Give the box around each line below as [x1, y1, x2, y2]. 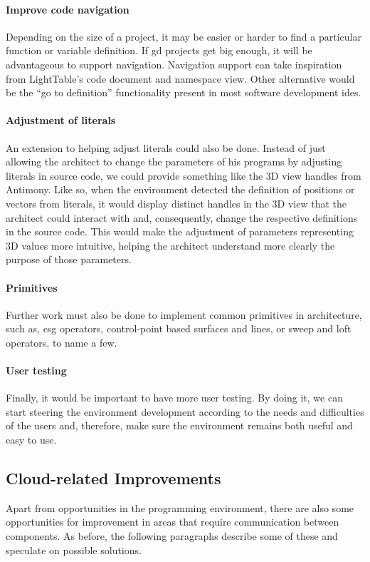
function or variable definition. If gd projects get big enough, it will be [6, 43, 312, 58]
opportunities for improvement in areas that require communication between [6, 514, 339, 529]
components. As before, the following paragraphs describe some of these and [6, 528, 338, 543]
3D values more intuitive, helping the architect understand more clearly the [6, 237, 335, 252]
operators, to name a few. [6, 334, 117, 349]
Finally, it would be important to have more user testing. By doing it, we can [6, 390, 343, 405]
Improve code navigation [6, 1, 129, 16]
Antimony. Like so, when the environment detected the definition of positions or [6, 182, 355, 197]
